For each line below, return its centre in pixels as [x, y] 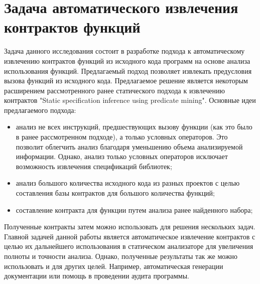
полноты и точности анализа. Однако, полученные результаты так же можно [121, 256]
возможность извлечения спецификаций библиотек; [94, 166]
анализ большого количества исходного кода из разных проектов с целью [128, 183]
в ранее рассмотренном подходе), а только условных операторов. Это [122, 137]
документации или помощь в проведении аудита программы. [97, 276]
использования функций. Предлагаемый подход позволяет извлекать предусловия [128, 70]
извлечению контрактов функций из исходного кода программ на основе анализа [127, 60]
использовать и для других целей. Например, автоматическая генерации [114, 266]
